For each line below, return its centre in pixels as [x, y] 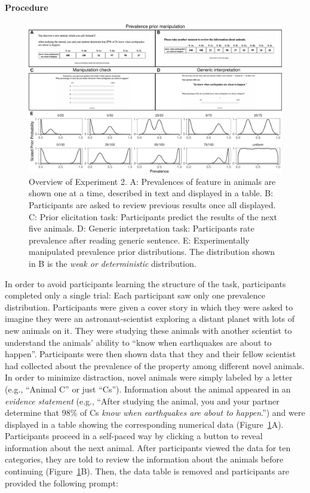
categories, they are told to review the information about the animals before [144, 459]
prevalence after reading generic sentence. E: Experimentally [139, 240]
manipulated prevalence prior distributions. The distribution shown [152, 252]
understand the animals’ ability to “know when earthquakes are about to [138, 342]
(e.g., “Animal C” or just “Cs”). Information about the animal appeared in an [148, 389]
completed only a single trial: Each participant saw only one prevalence [135, 295]
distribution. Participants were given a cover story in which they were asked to [149, 307]
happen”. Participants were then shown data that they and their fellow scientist [151, 354]
